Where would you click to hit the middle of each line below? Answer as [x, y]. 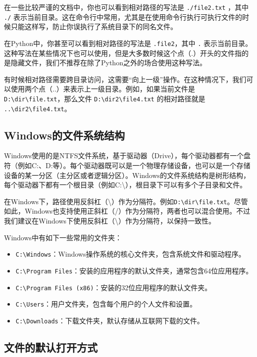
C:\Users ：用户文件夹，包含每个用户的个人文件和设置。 [106, 304]
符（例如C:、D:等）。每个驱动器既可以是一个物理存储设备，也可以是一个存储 [127, 165]
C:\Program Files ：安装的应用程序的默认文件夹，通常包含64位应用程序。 [134, 270]
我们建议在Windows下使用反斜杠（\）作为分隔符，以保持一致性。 [110, 221]
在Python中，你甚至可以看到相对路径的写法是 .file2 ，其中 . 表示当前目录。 [128, 43]
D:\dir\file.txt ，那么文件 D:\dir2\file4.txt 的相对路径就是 [105, 98]
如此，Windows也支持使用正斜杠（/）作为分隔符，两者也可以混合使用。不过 [127, 211]
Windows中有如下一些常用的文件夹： [63, 237]
